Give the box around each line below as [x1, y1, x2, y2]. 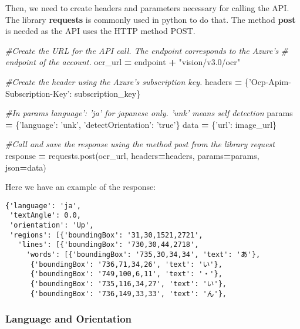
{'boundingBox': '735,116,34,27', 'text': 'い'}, [30, 279, 227, 288]
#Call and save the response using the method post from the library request [5, 138, 275, 150]
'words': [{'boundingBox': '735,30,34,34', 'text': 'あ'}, [26, 250, 261, 259]
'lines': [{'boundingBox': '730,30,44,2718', [18, 240, 199, 249]
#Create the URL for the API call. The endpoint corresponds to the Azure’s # [5, 44, 288, 56]
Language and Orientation [5, 311, 132, 326]
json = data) [5, 161, 46, 173]
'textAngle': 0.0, [9, 211, 81, 220]
